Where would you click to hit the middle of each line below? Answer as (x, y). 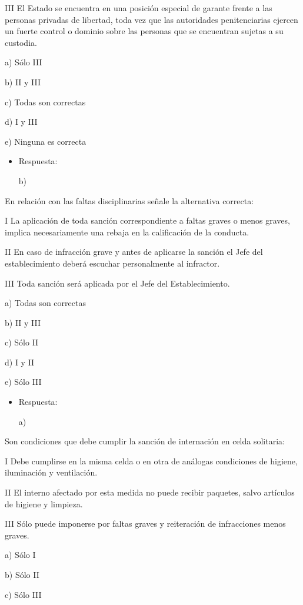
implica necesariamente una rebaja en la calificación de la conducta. (127, 232)
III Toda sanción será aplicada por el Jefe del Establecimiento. (117, 283)
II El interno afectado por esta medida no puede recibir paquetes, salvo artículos (150, 492)
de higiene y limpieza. (44, 503)
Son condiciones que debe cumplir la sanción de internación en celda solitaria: (145, 441)
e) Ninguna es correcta (46, 141)
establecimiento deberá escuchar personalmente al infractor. (112, 263)
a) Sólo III (24, 62)
